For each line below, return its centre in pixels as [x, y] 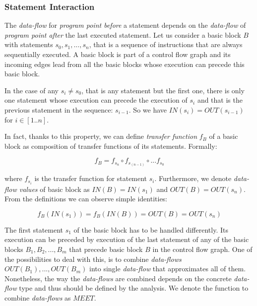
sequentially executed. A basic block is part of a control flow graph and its [118, 54]
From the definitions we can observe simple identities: [86, 199]
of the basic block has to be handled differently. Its [151, 229]
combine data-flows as [38, 297]
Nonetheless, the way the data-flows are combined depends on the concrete [118, 278]
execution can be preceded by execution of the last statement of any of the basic [127, 239]
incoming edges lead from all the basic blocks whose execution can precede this [125, 64]
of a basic [224, 136]
